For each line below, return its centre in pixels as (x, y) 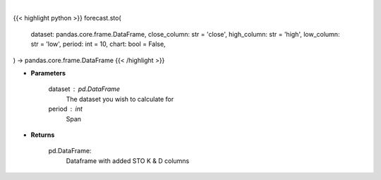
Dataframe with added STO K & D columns (128, 161)
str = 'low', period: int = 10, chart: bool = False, (98, 44)
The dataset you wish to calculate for (120, 99)
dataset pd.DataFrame (84, 89)
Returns (43, 135)
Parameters (48, 73)
